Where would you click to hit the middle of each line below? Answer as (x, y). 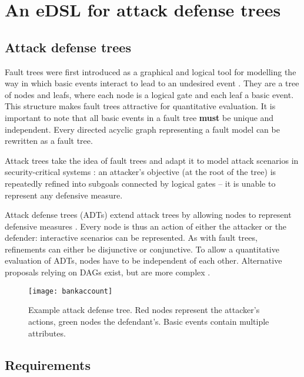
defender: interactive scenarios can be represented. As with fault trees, (131, 238)
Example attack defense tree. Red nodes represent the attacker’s (144, 310)
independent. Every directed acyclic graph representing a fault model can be (142, 129)
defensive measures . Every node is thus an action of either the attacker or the (146, 226)
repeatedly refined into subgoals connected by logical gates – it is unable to (140, 183)
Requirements (48, 364)
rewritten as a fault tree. (49, 141)
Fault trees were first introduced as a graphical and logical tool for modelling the (151, 71)
